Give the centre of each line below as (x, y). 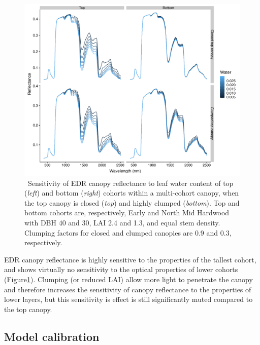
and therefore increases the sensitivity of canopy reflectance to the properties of (128, 289)
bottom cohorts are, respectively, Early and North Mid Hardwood (127, 213)
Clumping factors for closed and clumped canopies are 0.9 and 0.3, (128, 232)
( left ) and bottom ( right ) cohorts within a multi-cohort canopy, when (132, 193)
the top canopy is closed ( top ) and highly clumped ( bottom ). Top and (132, 202)
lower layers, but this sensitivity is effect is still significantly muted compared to (128, 299)
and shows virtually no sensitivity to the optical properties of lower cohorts (121, 269)
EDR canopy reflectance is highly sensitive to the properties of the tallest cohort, (130, 259)
